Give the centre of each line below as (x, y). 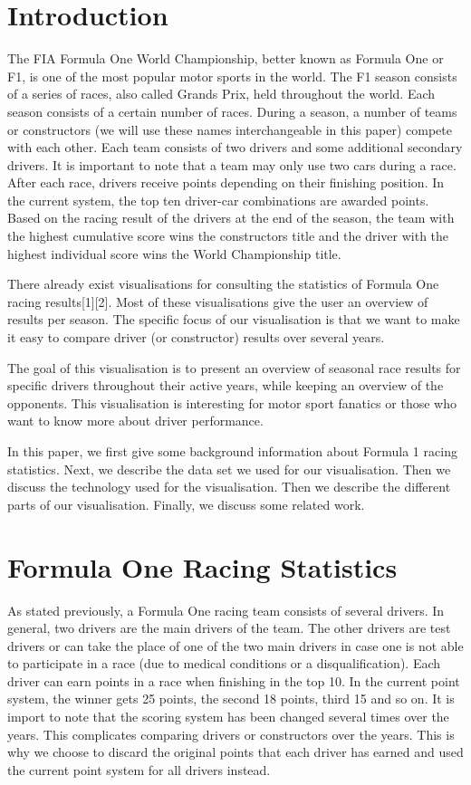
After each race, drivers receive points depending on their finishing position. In (226, 182)
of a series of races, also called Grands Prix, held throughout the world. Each (221, 94)
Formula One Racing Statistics (202, 566)
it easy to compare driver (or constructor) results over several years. (196, 337)
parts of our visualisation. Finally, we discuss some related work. (186, 504)
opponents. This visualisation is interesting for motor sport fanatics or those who (232, 402)
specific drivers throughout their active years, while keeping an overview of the (226, 385)
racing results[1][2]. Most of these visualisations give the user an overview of (218, 301)
